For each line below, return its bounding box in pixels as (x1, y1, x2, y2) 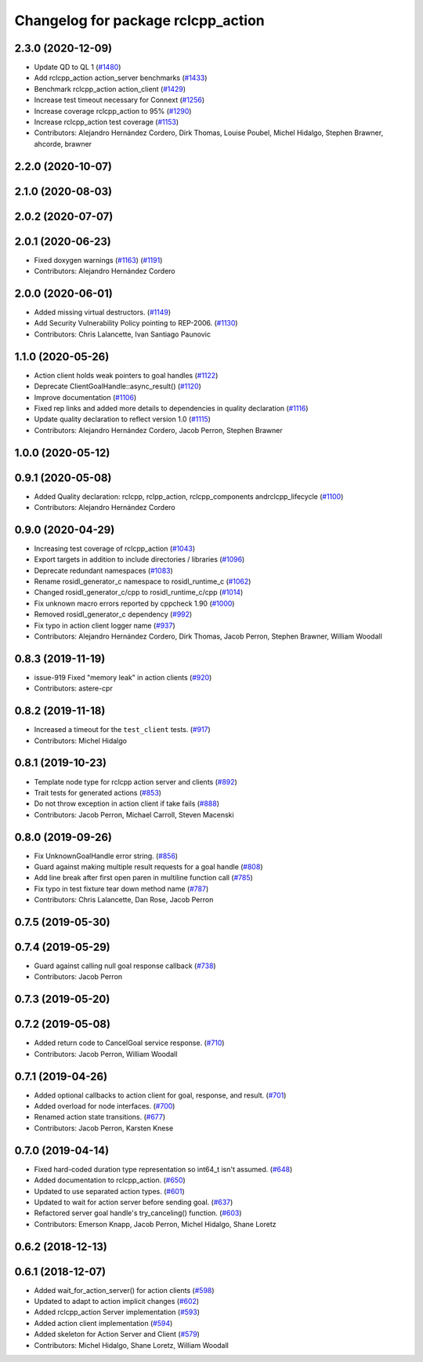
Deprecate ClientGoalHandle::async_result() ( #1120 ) (34, 381, 201, 391)
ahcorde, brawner (34, 139, 92, 148)
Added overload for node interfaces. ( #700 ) (34, 1102, 175, 1111)
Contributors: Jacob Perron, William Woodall (34, 1049, 178, 1058)
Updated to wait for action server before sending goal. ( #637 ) (34, 1197, 233, 1207)
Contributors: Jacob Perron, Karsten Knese (34, 1123, 174, 1133)
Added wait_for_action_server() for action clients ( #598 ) (34, 1285, 215, 1295)
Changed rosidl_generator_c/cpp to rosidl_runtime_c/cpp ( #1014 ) (34, 588, 244, 597)
